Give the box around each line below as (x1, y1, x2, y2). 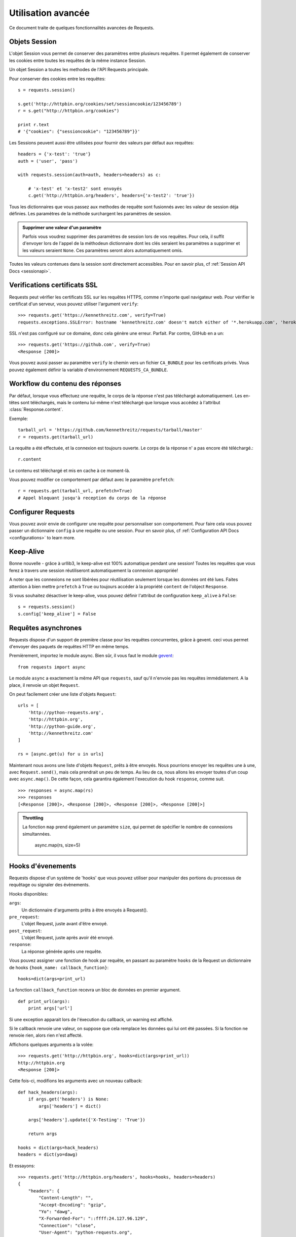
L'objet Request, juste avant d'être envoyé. (21, 921, 108, 927)
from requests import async (18, 664, 86, 670)
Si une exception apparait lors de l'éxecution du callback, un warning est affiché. (9, 1016, 174, 1022)
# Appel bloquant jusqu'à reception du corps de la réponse (18, 495, 166, 501)
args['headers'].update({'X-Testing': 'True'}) (28, 1117, 146, 1123)
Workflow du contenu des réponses (9, 380, 122, 388)
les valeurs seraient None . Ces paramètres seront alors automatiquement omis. (22, 247, 183, 253)
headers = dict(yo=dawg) (18, 1152, 78, 1157)
